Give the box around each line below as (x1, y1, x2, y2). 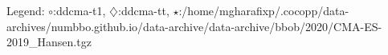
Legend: (6, 2, 45, 18)
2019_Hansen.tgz (6, 33, 92, 50)
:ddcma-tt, (118, 2, 169, 18)
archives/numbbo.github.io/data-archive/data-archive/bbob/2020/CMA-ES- (6, 18, 382, 34)
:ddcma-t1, (53, 2, 106, 18)
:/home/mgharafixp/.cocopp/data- (178, 2, 349, 18)
